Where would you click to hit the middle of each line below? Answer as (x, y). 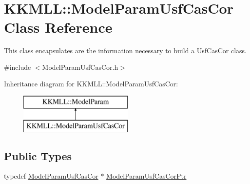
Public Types (38, 155)
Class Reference (58, 27)
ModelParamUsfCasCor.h (80, 67)
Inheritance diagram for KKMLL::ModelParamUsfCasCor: (91, 83)
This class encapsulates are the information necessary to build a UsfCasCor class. (125, 51)
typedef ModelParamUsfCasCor (51, 176)
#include (18, 67)
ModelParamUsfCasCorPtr (146, 176)
